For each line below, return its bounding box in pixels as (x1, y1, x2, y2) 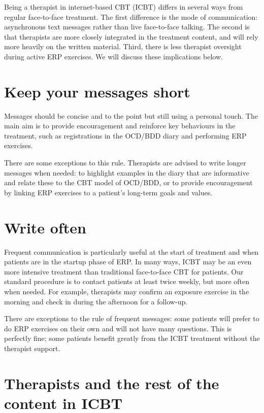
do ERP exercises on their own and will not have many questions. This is (4, 323, 232, 333)
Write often (4, 217, 86, 237)
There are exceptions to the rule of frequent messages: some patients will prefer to (4, 313, 259, 324)
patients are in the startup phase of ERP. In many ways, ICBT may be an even (4, 256, 252, 267)
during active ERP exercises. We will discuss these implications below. (4, 51, 223, 61)
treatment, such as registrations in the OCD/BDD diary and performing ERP (4, 130, 247, 141)
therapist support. (4, 342, 60, 353)
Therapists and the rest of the (4, 372, 219, 393)
